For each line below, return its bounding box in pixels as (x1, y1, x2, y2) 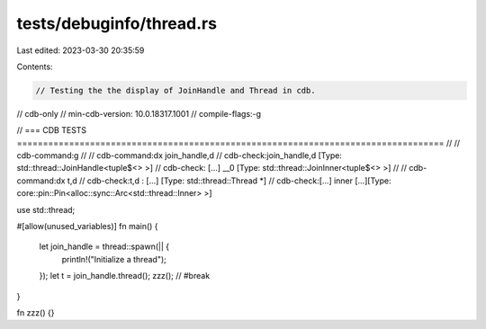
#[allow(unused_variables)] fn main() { (16, 221, 158, 232)
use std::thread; (16, 204, 76, 215)
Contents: (16, 61, 53, 72)
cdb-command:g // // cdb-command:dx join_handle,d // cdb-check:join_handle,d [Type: (16, 150, 342, 161)
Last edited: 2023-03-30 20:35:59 (16, 45, 145, 56)
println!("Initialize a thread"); (61, 253, 166, 264)
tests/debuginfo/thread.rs (16, 13, 218, 33)
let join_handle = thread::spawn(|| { (39, 241, 170, 252)
